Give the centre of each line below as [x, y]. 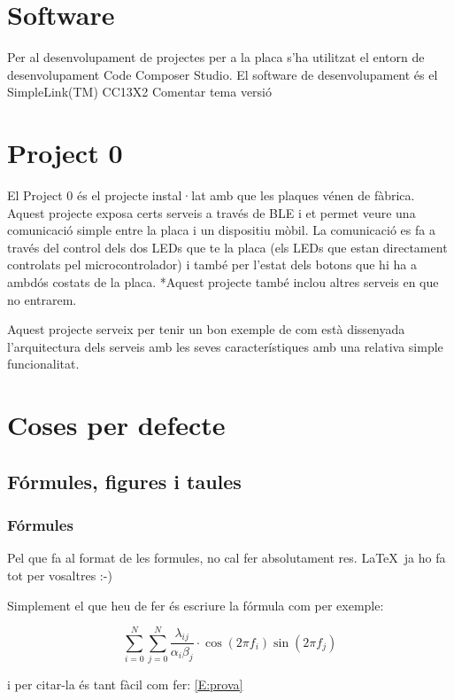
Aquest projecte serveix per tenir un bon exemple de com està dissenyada [206, 329]
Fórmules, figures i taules [124, 481]
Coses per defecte [116, 425]
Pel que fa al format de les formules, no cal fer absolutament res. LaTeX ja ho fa [227, 558]
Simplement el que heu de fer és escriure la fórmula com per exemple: [196, 605]
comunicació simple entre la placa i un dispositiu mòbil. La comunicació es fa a [221, 230]
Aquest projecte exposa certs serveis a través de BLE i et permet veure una [212, 212]
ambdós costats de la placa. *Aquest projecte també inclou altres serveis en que [223, 282]
